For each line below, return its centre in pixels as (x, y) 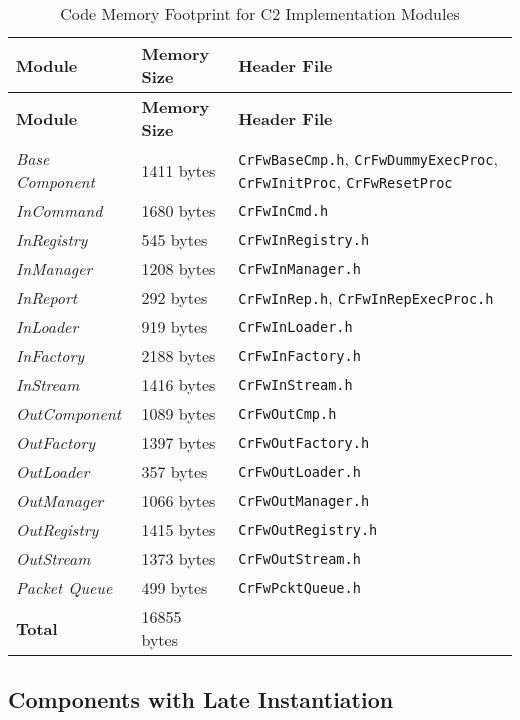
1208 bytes (178, 268)
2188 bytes (178, 355)
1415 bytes (178, 529)
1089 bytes (178, 413)
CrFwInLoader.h (295, 326)
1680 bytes (178, 210)
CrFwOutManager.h (304, 500)
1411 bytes (178, 170)
